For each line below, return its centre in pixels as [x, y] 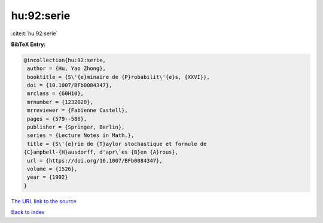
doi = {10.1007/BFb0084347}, [70, 85]
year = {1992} [48, 177]
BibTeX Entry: [28, 44]
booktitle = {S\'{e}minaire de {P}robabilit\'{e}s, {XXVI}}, [118, 77]
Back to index [28, 212]
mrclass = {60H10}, [55, 94]
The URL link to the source [44, 201]
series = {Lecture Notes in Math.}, [81, 135]
